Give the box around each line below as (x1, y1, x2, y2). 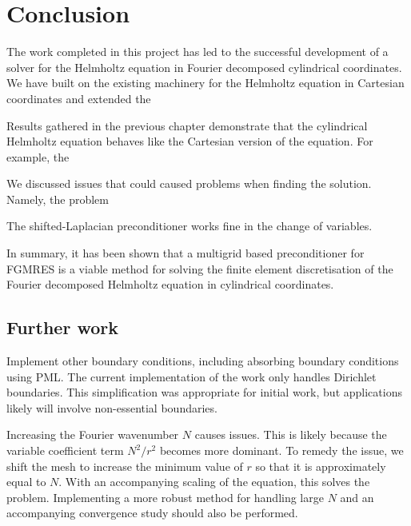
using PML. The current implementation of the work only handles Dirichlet (6, 368, 377, 385)
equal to (6, 473, 46, 490)
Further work (6, 315, 118, 340)
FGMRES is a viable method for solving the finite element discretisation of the (6, 260, 393, 277)
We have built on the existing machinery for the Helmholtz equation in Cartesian (6, 74, 405, 91)
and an (340, 488, 374, 505)
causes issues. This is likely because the (194, 426, 387, 443)
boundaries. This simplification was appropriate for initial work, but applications (6, 384, 402, 400)
